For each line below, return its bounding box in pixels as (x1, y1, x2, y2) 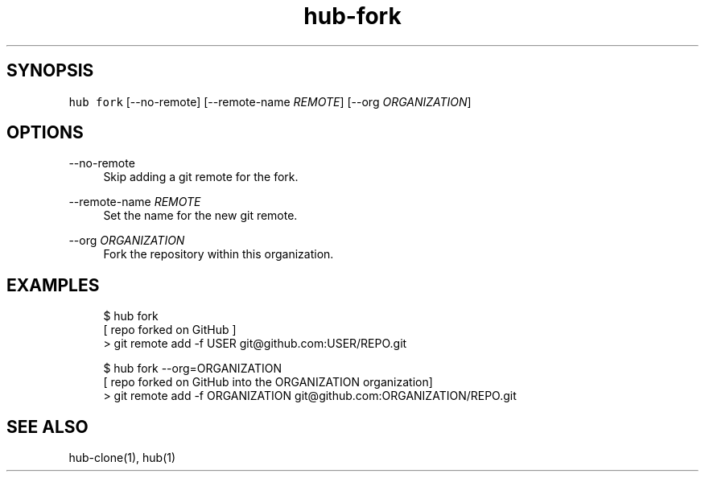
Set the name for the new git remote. (103, 208, 298, 223)
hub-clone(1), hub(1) (68, 451, 176, 465)
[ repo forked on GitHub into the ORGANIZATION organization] (103, 375, 433, 389)
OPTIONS (6, 122, 84, 143)
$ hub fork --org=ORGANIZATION (103, 361, 282, 376)
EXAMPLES (6, 274, 100, 295)
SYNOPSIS (6, 60, 94, 81)
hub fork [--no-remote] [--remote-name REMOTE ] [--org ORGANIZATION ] (68, 94, 472, 109)
